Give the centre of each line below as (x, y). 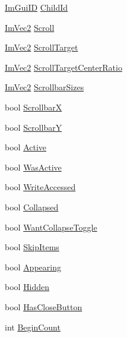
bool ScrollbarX (34, 107)
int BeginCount (33, 327)
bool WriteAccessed (40, 187)
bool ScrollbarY (34, 127)
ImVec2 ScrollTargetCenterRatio (63, 67)
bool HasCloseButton (44, 306)
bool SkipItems (32, 247)
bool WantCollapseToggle (51, 227)
